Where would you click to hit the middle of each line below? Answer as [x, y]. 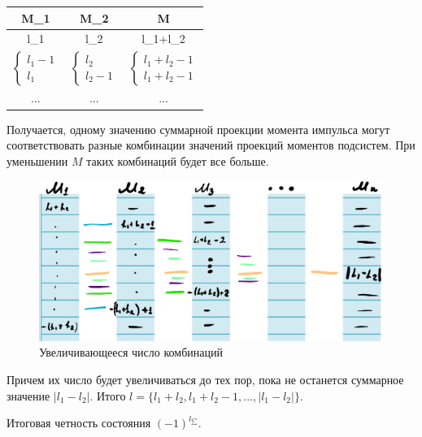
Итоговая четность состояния [79, 423]
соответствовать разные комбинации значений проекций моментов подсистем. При [211, 145]
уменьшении [37, 160]
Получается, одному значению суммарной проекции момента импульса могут [198, 129]
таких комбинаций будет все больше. [178, 160]
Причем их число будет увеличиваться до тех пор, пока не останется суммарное [205, 379]
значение [28, 395]
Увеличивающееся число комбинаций [131, 352]
